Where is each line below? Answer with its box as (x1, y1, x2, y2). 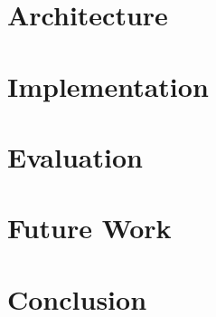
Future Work (7, 209, 172, 246)
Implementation (7, 67, 209, 104)
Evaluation (7, 138, 143, 175)
